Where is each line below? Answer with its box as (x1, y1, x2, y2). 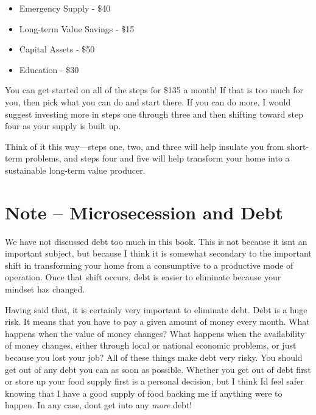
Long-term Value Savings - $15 (19, 22, 135, 35)
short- (287, 140, 309, 152)
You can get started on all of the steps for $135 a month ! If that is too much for (5, 83, 304, 96)
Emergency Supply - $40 (19, 2, 111, 14)
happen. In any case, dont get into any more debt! (5, 399, 192, 411)
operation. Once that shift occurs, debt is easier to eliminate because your (5, 271, 281, 283)
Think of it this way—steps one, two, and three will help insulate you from (5, 140, 284, 152)
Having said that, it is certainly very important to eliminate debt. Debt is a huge (5, 303, 307, 316)
